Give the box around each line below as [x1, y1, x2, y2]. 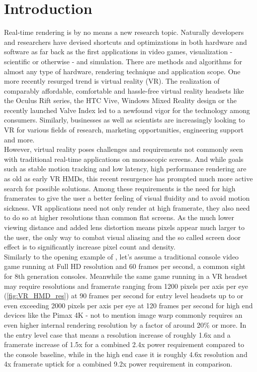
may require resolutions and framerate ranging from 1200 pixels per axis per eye [4, 280, 249, 291]
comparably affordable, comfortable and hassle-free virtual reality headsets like [4, 85, 244, 96]
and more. [4, 134, 35, 144]
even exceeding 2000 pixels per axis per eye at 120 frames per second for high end [4, 300, 253, 310]
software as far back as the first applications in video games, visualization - [4, 46, 233, 57]
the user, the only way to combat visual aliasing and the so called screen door [4, 232, 241, 242]
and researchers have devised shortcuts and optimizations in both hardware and [4, 36, 247, 47]
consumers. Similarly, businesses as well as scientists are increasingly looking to [4, 115, 245, 125]
